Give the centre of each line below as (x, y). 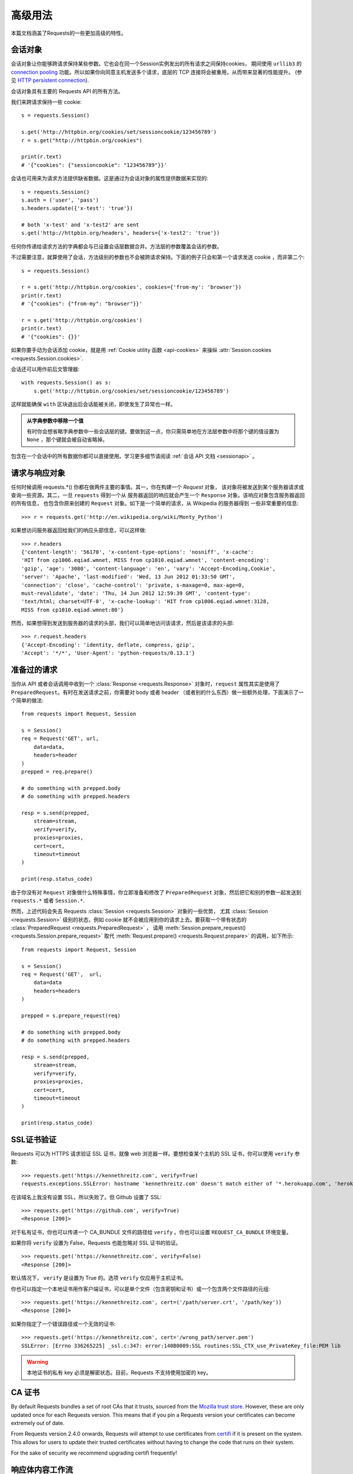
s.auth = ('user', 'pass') (60, 200)
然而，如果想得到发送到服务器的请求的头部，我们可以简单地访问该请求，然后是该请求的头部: (123, 623)
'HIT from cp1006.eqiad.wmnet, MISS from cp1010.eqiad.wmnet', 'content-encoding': (146, 560)
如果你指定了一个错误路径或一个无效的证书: (63, 1324)
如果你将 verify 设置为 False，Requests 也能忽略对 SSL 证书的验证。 (96, 1243)
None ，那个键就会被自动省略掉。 (67, 440)
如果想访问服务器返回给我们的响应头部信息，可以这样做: (79, 530)
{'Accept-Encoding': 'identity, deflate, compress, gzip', (108, 645)
